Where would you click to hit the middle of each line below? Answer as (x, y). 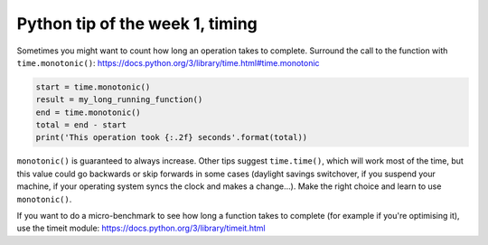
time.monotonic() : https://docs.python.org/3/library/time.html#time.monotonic (168, 62)
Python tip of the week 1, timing (137, 24)
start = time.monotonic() (93, 87)
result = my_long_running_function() (119, 100)
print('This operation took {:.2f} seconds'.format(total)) (172, 137)
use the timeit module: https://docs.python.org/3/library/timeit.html (141, 228)
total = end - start (81, 125)
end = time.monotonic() (89, 112)
